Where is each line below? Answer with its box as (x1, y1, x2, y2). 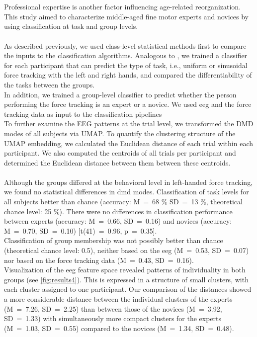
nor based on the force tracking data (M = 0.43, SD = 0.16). (4, 254, 194, 265)
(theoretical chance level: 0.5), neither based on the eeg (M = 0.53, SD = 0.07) (4, 245, 249, 255)
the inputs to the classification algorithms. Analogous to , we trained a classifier (4, 50, 248, 61)
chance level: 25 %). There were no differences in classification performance (4, 206, 233, 216)
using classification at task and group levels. (4, 21, 138, 31)
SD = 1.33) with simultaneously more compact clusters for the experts (4, 313, 222, 324)
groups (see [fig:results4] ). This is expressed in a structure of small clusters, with (4, 274, 249, 284)
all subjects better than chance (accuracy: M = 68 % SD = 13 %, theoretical (4, 196, 243, 207)
